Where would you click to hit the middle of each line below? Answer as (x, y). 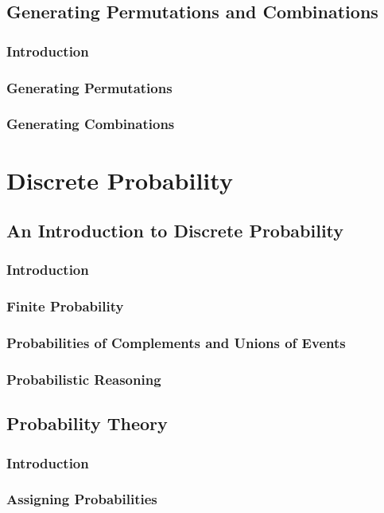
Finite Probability (65, 306)
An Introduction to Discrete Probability (175, 231)
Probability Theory (87, 423)
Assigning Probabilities (82, 499)
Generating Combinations (91, 124)
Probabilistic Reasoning (84, 379)
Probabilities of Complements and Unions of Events (176, 343)
